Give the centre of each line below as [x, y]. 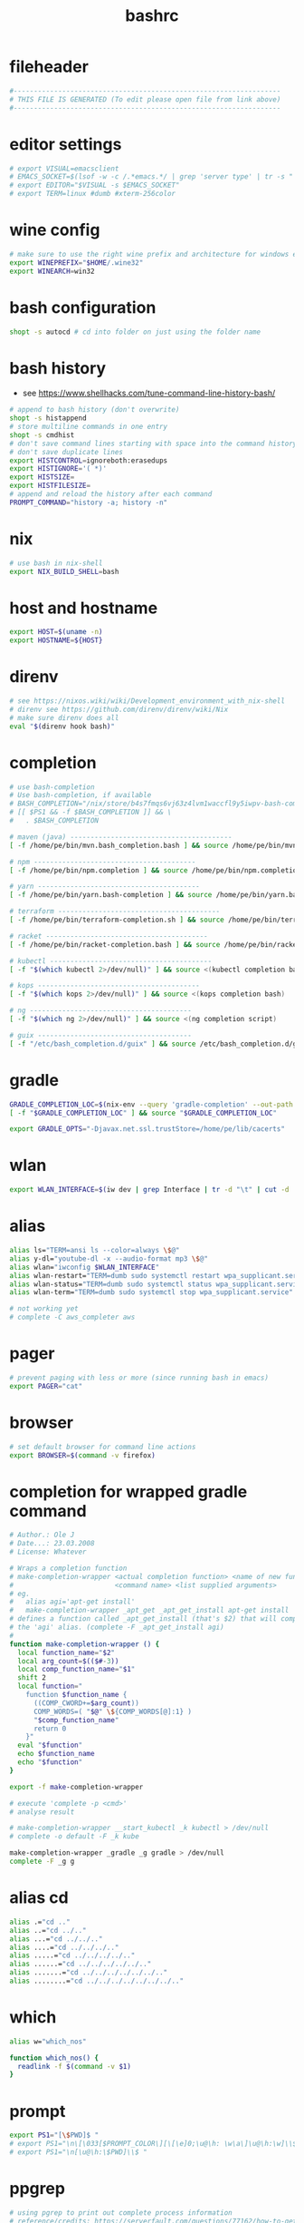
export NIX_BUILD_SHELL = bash [64, 571]
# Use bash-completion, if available [81, 795]
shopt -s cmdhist [42, 435]
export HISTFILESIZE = [50, 486]
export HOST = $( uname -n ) [56, 632]
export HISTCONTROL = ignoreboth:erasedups [89, 460]
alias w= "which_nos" [48, 2042]
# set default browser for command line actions [103, 1447]
